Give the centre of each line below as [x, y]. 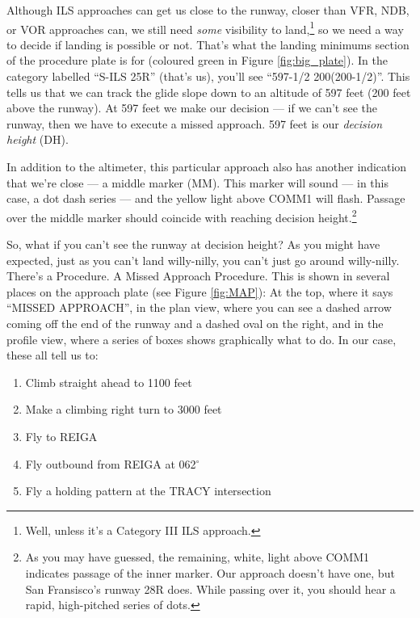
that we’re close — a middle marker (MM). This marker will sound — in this [197, 182]
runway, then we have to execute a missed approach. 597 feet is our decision [195, 123]
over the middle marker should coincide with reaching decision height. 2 [182, 216]
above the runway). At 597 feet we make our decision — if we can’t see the [192, 108]
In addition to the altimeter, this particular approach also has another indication [207, 166]
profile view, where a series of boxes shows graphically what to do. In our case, [202, 339]
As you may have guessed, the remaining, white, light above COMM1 [197, 557]
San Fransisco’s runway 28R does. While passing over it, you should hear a [210, 589]
